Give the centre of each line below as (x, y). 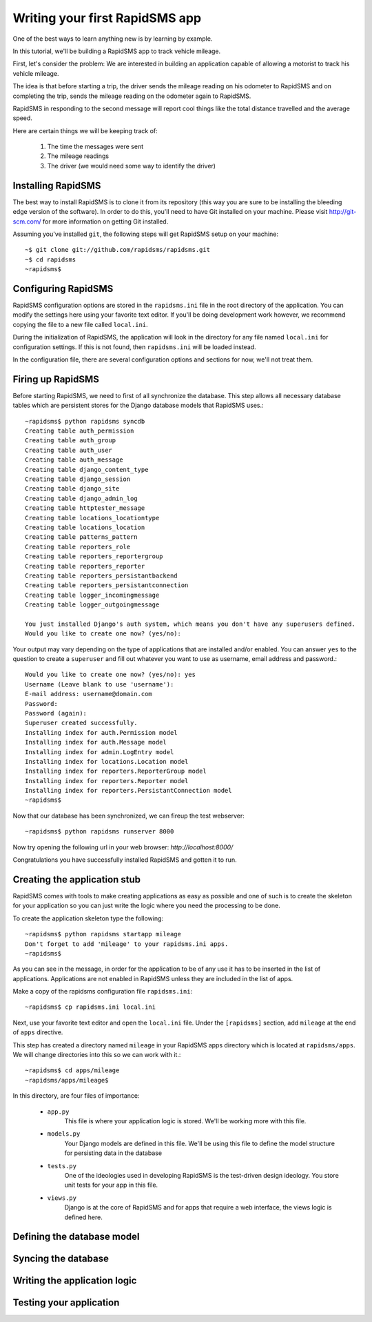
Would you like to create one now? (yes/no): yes (111, 675)
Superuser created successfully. (81, 723)
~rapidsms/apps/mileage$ (67, 1080)
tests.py (62, 1166)
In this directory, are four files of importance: (76, 1096)
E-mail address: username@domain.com (89, 694)
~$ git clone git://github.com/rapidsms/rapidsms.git (117, 250)
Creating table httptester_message (85, 508)
